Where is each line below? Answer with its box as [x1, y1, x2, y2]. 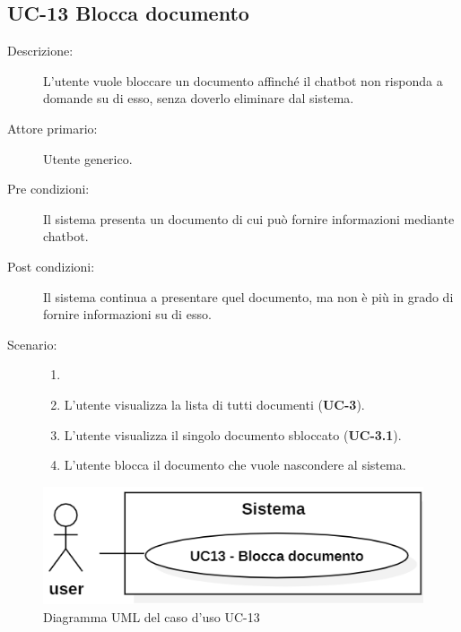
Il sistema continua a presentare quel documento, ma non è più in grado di [43, 287, 454, 306]
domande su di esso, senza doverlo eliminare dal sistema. [43, 89, 354, 108]
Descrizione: [7, 41, 74, 60]
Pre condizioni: [7, 179, 90, 198]
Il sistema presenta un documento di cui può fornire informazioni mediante [43, 209, 455, 228]
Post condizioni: [7, 256, 95, 275]
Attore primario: [7, 118, 98, 137]
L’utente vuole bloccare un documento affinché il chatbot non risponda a [43, 71, 443, 90]
